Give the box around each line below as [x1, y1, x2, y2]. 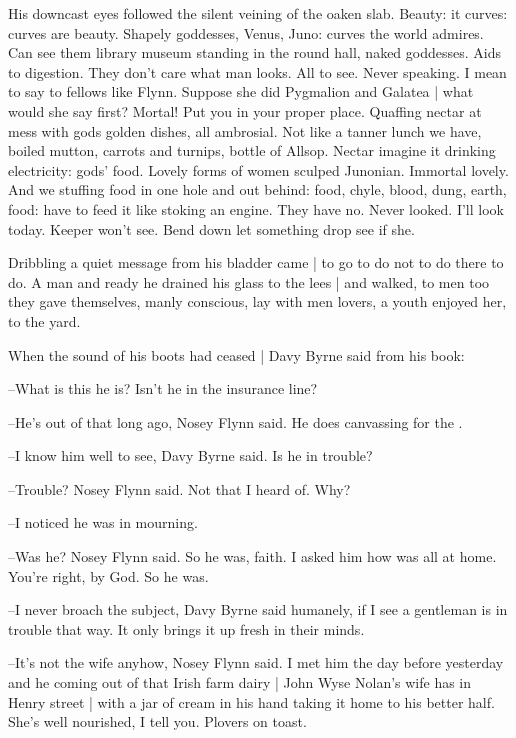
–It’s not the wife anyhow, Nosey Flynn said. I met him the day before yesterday [8, 652, 504, 673]
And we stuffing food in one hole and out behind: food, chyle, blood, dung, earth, [8, 179, 507, 200]
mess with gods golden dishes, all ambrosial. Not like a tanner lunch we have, [8, 120, 482, 141]
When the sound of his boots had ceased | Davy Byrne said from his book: [8, 344, 465, 365]
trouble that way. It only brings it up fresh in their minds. [8, 618, 365, 639]
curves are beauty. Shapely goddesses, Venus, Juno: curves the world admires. [8, 22, 484, 43]
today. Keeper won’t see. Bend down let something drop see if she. [8, 218, 415, 239]
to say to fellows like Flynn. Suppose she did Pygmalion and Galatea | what [8, 81, 474, 102]
